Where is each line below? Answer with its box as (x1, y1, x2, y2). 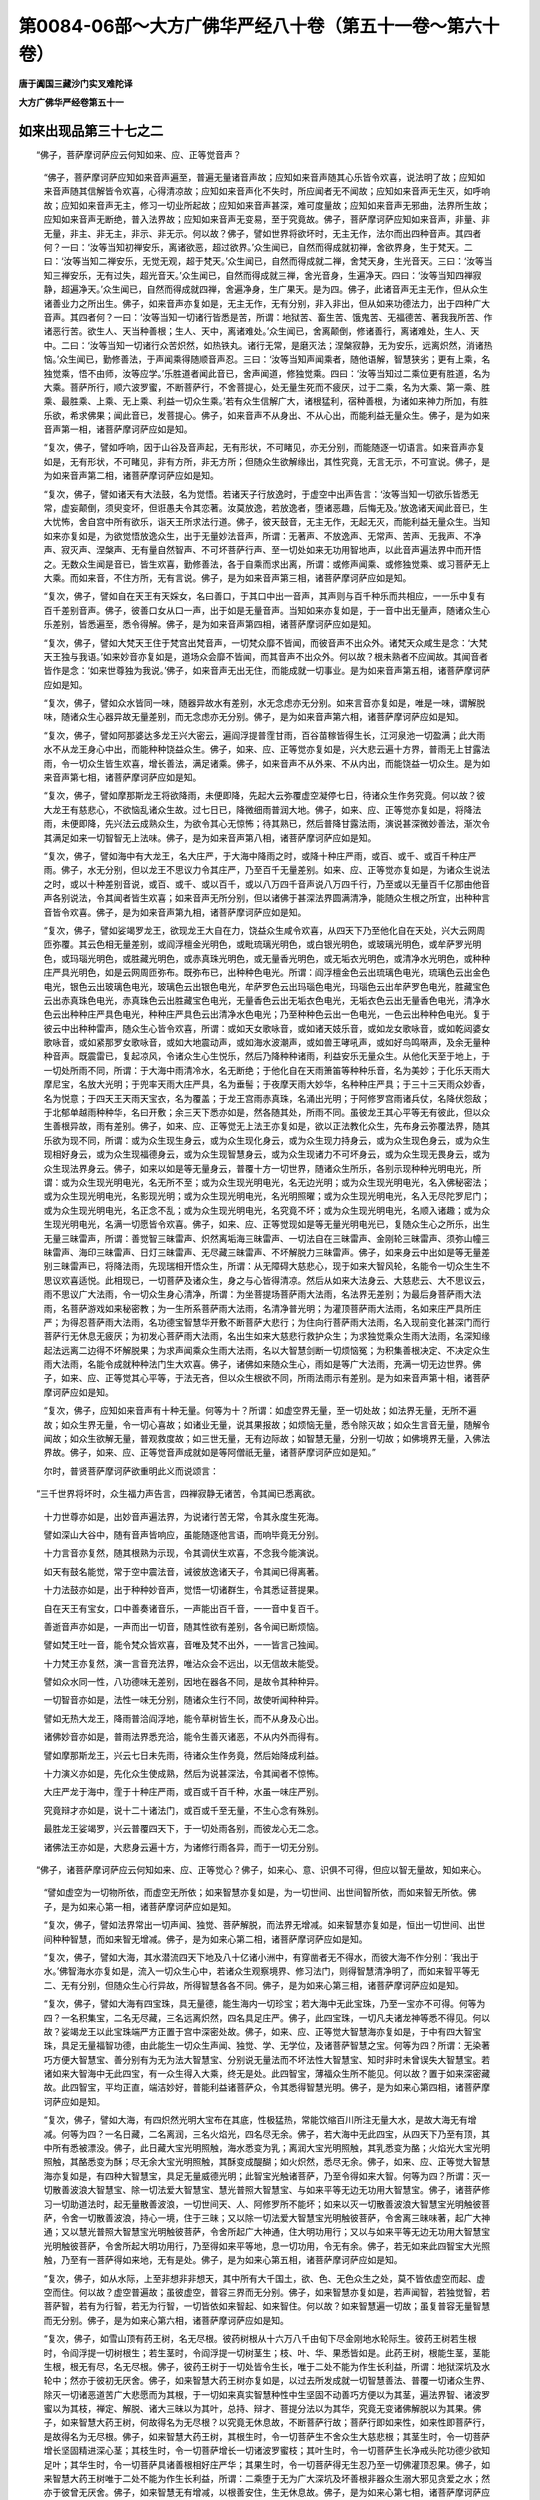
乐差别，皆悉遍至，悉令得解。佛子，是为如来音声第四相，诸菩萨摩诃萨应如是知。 (43, 618, 377, 630)
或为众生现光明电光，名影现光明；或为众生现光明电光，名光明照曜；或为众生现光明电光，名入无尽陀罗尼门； (43, 1190, 490, 1202)
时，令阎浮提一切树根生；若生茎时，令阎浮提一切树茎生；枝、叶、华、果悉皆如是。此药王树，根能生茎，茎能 (43, 2346, 490, 2359)
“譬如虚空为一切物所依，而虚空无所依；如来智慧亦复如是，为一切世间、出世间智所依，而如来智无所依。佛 (43, 1886, 477, 1899)
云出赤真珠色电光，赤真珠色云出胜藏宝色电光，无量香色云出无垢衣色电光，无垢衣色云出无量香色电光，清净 (43, 994, 482, 1006)
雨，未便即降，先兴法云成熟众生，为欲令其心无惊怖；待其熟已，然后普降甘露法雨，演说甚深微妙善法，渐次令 (43, 818, 490, 830)
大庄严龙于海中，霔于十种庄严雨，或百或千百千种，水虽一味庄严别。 (43, 1786, 324, 1798)
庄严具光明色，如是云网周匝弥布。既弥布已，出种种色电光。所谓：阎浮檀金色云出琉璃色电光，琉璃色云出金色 (43, 966, 490, 979)
